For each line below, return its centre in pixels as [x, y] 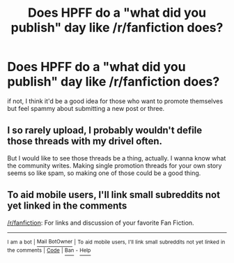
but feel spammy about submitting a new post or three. [86, 108]
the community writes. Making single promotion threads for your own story [115, 165]
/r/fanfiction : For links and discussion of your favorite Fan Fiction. [101, 223]
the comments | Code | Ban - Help [49, 250]
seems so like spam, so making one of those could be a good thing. [104, 173]
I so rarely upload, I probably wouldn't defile [105, 130]
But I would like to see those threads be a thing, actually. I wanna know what [117, 158]
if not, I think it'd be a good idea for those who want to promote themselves [115, 101]
